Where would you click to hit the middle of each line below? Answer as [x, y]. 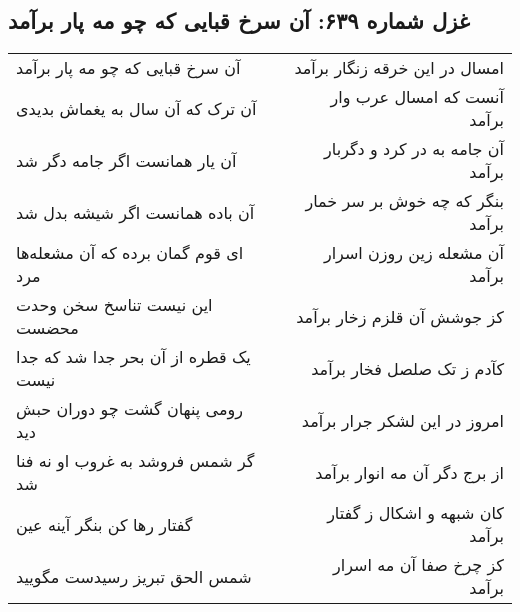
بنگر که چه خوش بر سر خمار [404, 201]
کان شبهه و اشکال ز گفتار [415, 513]
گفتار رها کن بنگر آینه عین [104, 524]
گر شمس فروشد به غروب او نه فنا [135, 461]
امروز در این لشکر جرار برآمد [402, 420]
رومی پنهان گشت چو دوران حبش [129, 409]
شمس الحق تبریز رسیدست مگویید [134, 576]
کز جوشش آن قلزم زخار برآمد [400, 316]
